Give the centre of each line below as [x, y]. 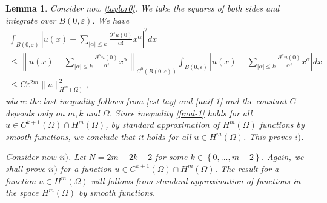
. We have [111, 20]
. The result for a [247, 168]
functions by [282, 125]
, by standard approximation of [163, 125]
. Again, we [282, 157]
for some [171, 157]
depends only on [35, 112]
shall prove [25, 168]
